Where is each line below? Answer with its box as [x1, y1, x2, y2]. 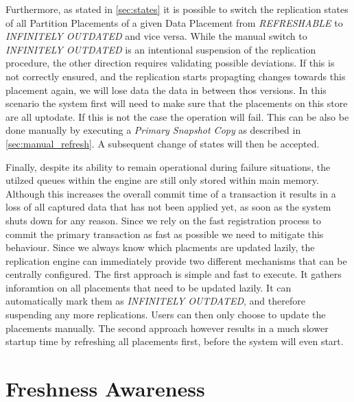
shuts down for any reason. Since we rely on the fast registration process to [5, 213, 322, 227]
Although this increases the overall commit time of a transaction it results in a [5, 186, 336, 200]
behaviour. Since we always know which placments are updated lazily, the [5, 240, 315, 255]
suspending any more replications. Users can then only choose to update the [5, 307, 326, 322]
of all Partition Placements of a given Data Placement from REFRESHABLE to [5, 15, 343, 29]
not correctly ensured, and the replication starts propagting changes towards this [5, 69, 346, 83]
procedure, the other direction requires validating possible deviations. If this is [5, 56, 335, 70]
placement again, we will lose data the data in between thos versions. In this [5, 82, 327, 97]
